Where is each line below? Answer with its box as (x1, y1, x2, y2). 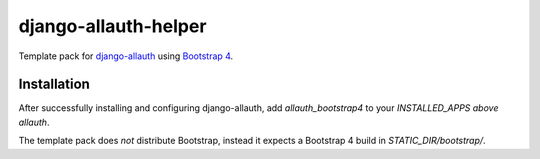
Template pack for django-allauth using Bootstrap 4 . (18, 50, 234, 62)
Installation (18, 76, 90, 93)
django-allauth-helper (18, 15, 207, 37)
